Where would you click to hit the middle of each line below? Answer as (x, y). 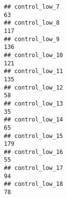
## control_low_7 (32, 7)
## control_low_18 (33, 184)
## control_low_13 (33, 103)
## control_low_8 (32, 23)
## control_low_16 (33, 152)
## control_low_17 (33, 168)
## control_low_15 (33, 136)
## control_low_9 (32, 39)
